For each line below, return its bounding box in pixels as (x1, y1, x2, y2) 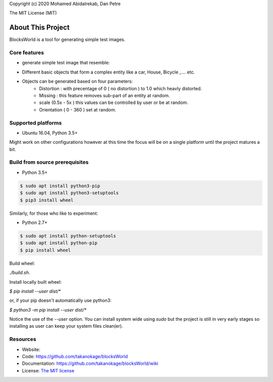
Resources (9, 336, 36, 343)
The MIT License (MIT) (9, 10, 57, 16)
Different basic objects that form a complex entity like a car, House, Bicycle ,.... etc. (22, 69, 195, 75)
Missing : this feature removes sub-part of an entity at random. (39, 93, 170, 98)
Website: (22, 346, 40, 352)
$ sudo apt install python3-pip (20, 183, 101, 188)
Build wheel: (9, 260, 35, 266)
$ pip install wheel (20, 247, 71, 253)
